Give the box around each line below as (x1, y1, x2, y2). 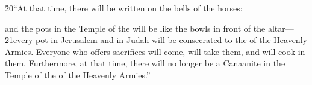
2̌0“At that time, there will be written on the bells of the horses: (5, 2, 243, 14)
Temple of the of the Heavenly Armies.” (5, 68, 151, 81)
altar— (267, 22, 294, 34)
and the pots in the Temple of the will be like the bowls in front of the (5, 22, 266, 34)
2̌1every (5, 34, 33, 46)
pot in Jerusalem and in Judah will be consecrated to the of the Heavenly (35, 34, 307, 46)
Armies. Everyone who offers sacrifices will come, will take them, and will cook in (5, 45, 305, 57)
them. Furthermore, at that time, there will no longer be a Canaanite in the (5, 57, 285, 69)
